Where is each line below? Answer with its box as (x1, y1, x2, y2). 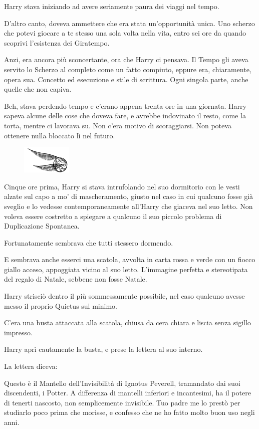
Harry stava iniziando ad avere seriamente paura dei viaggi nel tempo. (4, 1, 219, 11)
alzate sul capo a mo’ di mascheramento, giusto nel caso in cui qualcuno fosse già (4, 191, 253, 201)
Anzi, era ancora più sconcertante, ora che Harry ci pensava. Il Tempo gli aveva (4, 54, 248, 65)
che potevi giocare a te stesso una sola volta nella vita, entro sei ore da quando (4, 28, 246, 38)
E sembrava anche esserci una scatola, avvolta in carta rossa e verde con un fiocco (4, 254, 255, 265)
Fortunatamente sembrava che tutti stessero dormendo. (4, 237, 173, 248)
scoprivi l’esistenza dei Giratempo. (4, 37, 110, 48)
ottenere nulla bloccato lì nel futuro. (4, 130, 115, 140)
